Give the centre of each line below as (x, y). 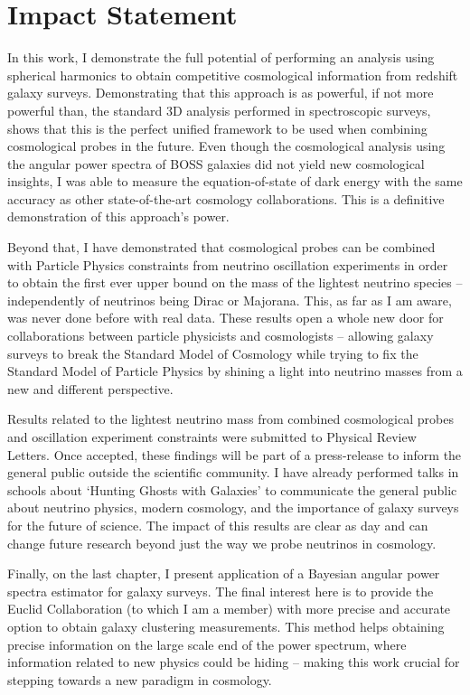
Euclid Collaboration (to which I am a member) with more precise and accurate (229, 609)
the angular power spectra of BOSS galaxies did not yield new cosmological (216, 163)
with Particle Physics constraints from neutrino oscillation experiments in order (228, 264)
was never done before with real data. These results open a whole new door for (226, 318)
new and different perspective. (90, 388)
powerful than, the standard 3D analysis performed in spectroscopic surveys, (219, 110)
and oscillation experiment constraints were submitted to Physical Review (212, 437)
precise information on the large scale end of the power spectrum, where (207, 644)
